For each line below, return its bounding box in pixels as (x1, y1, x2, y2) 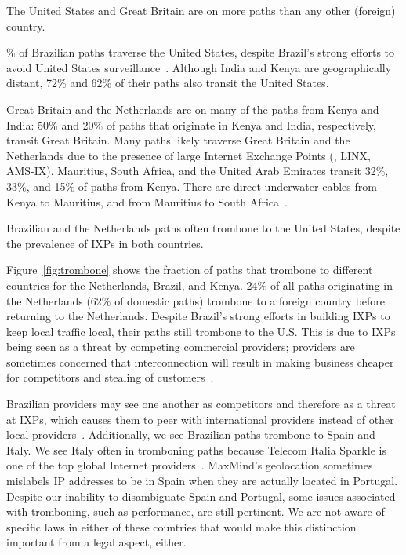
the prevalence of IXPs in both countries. (6, 235, 204, 251)
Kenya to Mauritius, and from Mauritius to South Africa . (6, 193, 288, 210)
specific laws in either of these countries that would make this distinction (6, 518, 357, 535)
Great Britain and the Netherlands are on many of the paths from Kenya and (6, 100, 379, 117)
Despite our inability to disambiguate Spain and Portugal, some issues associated (6, 487, 396, 504)
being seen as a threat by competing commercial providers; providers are (6, 338, 355, 355)
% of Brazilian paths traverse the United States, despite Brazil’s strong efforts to (6, 44, 395, 60)
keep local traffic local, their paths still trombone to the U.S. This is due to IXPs (6, 323, 396, 339)
